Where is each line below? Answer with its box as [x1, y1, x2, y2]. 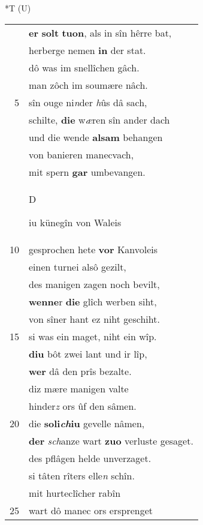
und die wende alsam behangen [29, 130, 163, 144]
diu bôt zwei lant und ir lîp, [29, 346, 147, 361]
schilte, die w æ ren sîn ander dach [29, 112, 170, 127]
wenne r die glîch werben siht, [29, 294, 157, 308]
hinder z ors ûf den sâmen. [29, 398, 137, 413]
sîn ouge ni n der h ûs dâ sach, [29, 95, 147, 109]
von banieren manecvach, [29, 147, 134, 161]
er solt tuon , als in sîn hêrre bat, [29, 25, 172, 40]
